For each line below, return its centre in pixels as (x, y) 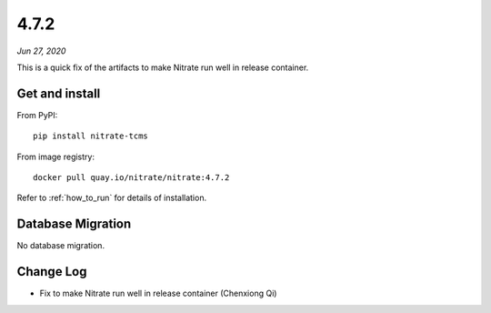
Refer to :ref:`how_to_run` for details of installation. (112, 198)
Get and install (59, 93)
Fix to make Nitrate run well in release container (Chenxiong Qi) (158, 293)
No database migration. (60, 246)
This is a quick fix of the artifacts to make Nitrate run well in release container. (163, 67)
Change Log (52, 272)
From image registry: (56, 156)
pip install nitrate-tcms (91, 136)
